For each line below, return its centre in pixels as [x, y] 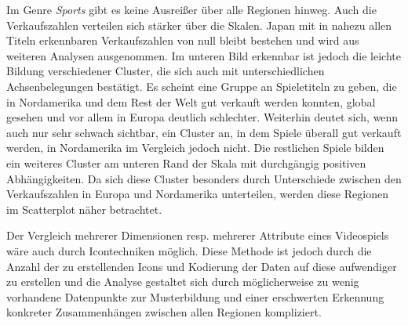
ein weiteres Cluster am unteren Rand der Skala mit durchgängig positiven [186, 162]
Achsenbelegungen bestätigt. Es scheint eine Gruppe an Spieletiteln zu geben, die [202, 86]
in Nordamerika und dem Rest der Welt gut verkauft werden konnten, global [191, 101]
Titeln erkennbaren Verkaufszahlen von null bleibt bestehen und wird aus [183, 40]
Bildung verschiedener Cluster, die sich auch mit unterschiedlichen [166, 71]
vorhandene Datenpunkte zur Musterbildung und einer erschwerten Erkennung [195, 296]
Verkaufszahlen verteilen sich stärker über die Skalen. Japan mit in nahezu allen [199, 25]
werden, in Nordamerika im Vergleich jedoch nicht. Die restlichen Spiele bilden [195, 148]
